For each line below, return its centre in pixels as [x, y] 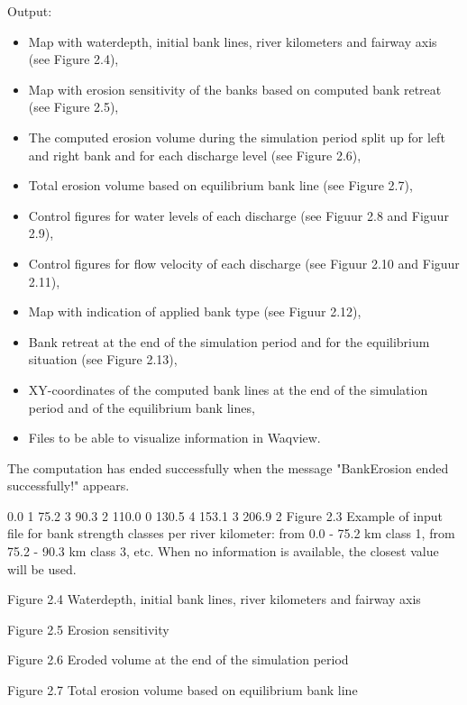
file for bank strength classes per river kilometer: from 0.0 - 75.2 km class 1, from [231, 533]
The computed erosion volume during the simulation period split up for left [237, 137]
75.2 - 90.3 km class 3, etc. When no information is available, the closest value [223, 551]
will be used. [42, 568]
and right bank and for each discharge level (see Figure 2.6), [195, 155]
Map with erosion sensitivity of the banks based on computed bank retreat [235, 89]
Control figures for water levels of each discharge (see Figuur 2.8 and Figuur [238, 215]
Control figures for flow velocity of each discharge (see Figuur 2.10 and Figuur [244, 263]
